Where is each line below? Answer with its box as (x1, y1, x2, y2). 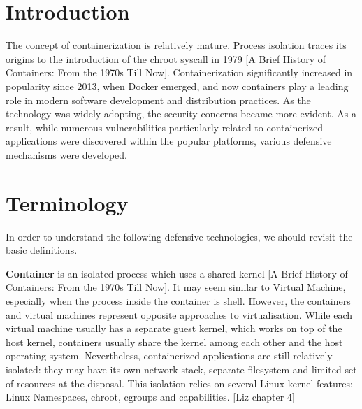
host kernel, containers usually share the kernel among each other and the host (6, 334, 343, 349)
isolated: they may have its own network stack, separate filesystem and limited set (6, 361, 357, 376)
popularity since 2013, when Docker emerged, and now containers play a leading (6, 78, 349, 93)
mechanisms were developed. (6, 147, 127, 162)
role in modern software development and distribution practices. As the (6, 92, 311, 107)
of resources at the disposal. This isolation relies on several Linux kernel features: (6, 375, 353, 390)
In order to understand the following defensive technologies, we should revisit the (6, 229, 353, 243)
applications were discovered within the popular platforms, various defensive (6, 134, 332, 148)
